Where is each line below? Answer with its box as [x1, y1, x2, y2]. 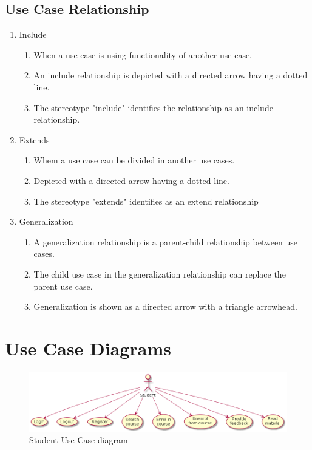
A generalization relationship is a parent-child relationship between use [33, 235, 298, 248]
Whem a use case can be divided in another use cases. [33, 154, 235, 166]
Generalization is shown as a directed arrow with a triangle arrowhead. [33, 300, 297, 313]
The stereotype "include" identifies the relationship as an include [33, 101, 273, 114]
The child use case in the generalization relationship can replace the [33, 267, 286, 280]
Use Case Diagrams [5, 335, 171, 360]
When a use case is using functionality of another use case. [33, 48, 253, 61]
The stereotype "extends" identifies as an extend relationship [33, 194, 259, 207]
